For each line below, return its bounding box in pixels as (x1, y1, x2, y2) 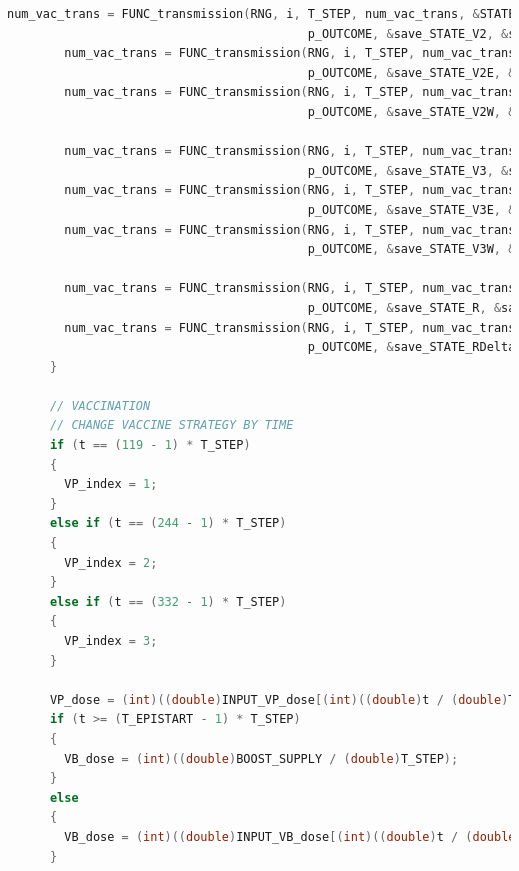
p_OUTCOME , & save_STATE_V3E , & (307, 202, 516, 217)
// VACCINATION (49, 398, 151, 413)
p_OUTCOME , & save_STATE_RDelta (307, 340, 516, 355)
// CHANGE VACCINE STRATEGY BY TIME (49, 418, 294, 433)
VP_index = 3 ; (64, 634, 158, 648)
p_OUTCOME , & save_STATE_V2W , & (307, 104, 516, 119)
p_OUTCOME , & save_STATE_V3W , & (307, 242, 516, 257)
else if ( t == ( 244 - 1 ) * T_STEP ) (49, 516, 287, 531)
